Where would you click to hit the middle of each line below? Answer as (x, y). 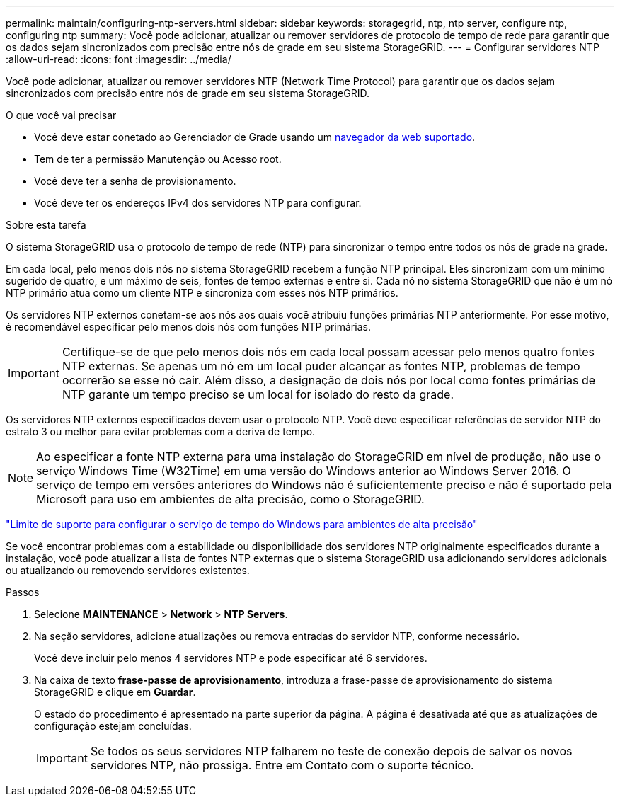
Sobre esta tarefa (46, 225)
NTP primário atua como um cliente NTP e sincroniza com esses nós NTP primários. (202, 293)
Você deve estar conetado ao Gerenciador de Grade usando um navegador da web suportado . (255, 137)
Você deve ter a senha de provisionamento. (135, 181)
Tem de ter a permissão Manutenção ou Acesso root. (158, 159)
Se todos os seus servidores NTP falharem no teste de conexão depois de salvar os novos (331, 751)
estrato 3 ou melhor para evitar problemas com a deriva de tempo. (161, 431)
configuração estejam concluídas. (113, 726)
